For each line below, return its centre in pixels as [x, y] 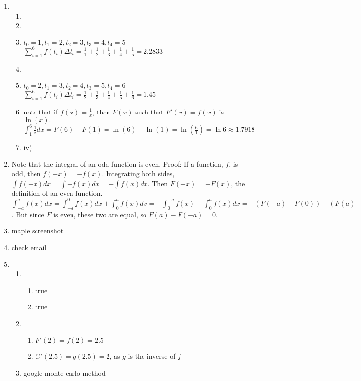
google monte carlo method [64, 373]
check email [29, 247]
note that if [41, 111]
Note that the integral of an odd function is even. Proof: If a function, [117, 164]
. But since [28, 214]
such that [149, 111]
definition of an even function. [57, 193]
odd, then [26, 173]
